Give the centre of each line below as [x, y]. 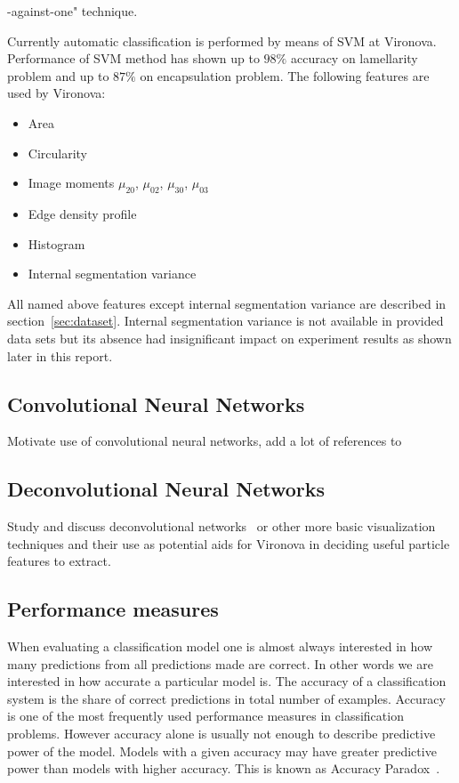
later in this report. [60, 355]
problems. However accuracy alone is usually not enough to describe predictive [221, 734]
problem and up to [58, 75]
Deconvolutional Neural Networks [166, 489]
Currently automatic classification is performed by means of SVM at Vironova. [222, 40]
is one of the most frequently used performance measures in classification [205, 716]
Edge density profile [82, 213]
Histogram [56, 243]
